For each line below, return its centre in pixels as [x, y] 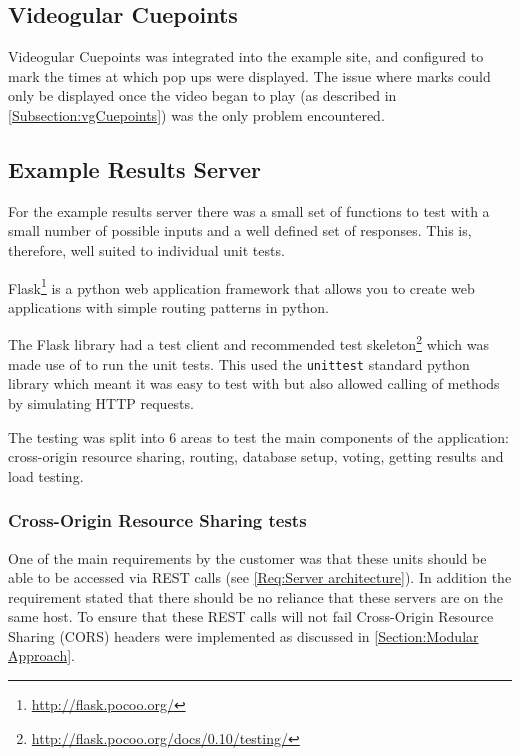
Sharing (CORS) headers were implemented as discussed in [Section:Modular [243, 635]
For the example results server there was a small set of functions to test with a [249, 210]
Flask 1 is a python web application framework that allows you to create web [241, 286]
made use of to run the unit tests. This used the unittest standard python [239, 363]
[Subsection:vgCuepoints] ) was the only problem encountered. [196, 114]
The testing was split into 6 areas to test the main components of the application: [258, 436]
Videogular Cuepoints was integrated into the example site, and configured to [246, 56]
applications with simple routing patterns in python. [168, 306]
